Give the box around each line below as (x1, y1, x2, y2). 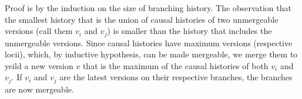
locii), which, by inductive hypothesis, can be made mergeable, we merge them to (5, 48, 298, 60)
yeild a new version (5, 59, 73, 71)
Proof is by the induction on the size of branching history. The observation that (5, 2, 291, 13)
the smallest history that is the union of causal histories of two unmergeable (5, 13, 278, 25)
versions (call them (5, 25, 73, 37)
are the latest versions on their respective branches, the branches (59, 71, 293, 83)
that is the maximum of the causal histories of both (82, 59, 269, 71)
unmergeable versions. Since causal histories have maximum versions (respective (5, 36, 293, 49)
